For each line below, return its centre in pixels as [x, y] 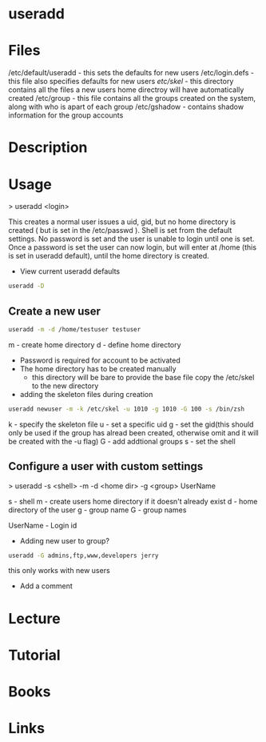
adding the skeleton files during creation [86, 394]
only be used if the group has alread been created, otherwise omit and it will [133, 432]
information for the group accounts [66, 115]
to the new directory [65, 386]
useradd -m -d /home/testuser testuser [75, 329]
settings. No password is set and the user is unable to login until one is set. [131, 239]
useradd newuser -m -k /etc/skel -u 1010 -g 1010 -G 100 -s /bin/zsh [127, 409]
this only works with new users [59, 571]
